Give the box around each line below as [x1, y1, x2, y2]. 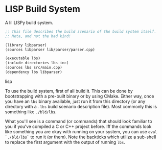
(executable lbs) [5, 56, 41, 61]
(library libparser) [5, 43, 47, 48]
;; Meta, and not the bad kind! [5, 33, 71, 39]
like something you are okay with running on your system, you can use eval [5, 128, 158, 134]
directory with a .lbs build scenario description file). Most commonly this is [5, 103, 157, 109]
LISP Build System [5, 3, 81, 15]
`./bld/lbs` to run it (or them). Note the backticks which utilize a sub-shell [5, 134, 156, 140]
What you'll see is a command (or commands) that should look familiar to [5, 118, 153, 124]
